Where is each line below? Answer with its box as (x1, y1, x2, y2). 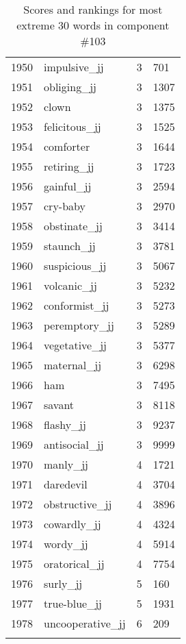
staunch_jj (44, 238, 96, 253)
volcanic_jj (44, 277, 97, 293)
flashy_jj (44, 417, 86, 432)
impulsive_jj (44, 59, 104, 75)
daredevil (44, 476, 88, 492)
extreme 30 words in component (16, 17, 170, 33)
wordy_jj (44, 536, 88, 552)
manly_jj (44, 456, 88, 472)
